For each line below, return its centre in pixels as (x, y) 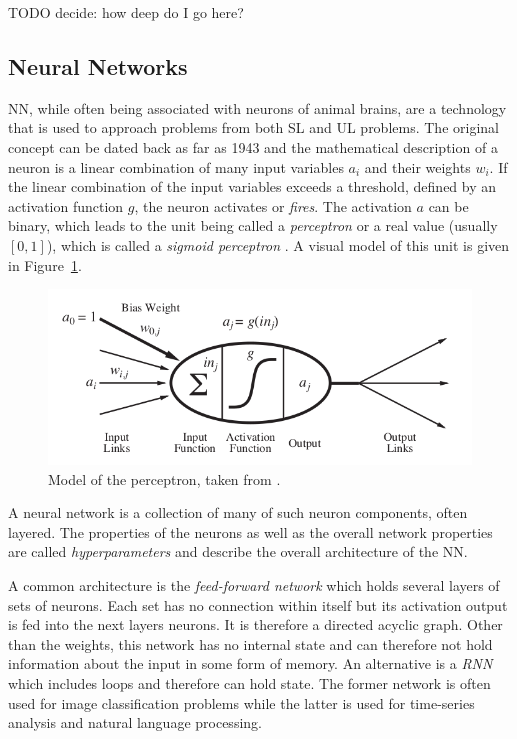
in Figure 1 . (45, 264)
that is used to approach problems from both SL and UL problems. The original (253, 127)
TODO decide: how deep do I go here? (126, 12)
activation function (66, 205)
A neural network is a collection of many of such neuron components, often (238, 512)
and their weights (417, 166)
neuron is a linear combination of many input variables (176, 166)
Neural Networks (98, 65)
